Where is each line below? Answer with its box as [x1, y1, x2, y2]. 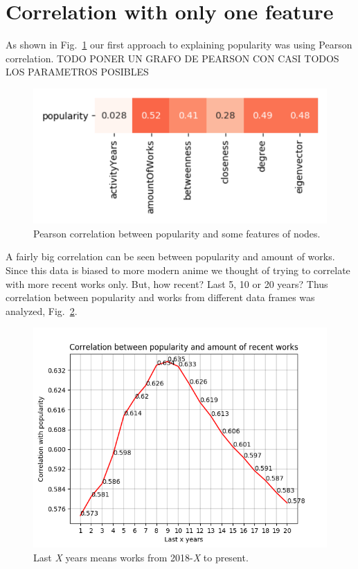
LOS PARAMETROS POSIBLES [6, 64, 149, 79]
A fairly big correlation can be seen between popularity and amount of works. [6, 249, 335, 264]
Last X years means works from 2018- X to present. [33, 550, 249, 564]
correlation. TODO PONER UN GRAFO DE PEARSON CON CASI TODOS [6, 51, 339, 65]
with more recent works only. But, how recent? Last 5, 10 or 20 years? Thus [6, 276, 328, 291]
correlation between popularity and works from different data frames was [6, 290, 315, 305]
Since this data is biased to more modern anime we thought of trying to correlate [6, 263, 350, 278]
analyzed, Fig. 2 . [6, 303, 78, 318]
